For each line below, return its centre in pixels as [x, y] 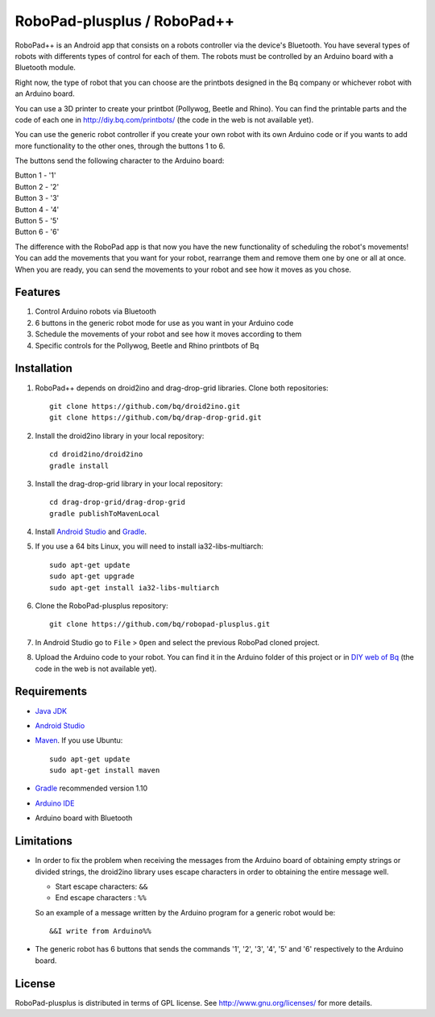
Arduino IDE [55, 803]
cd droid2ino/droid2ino [96, 454]
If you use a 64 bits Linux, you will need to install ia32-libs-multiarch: [149, 546]
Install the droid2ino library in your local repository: [120, 436]
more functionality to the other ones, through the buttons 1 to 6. [120, 146]
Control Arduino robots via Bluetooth [96, 311]
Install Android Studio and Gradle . [91, 531]
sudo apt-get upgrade [92, 576]
